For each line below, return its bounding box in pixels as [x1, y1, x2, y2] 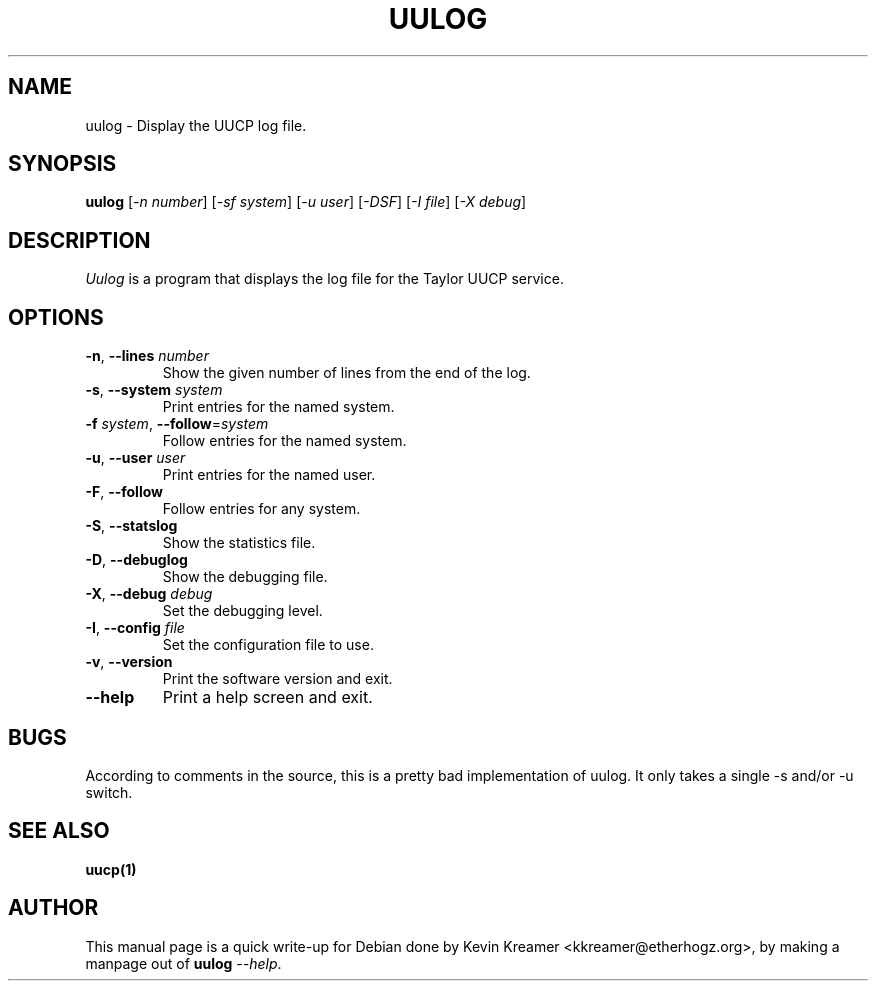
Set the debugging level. [162, 602, 323, 620]
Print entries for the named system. [162, 398, 395, 416]
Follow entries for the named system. [162, 432, 407, 450]
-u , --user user [85, 449, 186, 467]
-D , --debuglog [85, 551, 188, 569]
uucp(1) [85, 860, 137, 878]
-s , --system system [85, 381, 223, 399]
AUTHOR [8, 895, 99, 921]
